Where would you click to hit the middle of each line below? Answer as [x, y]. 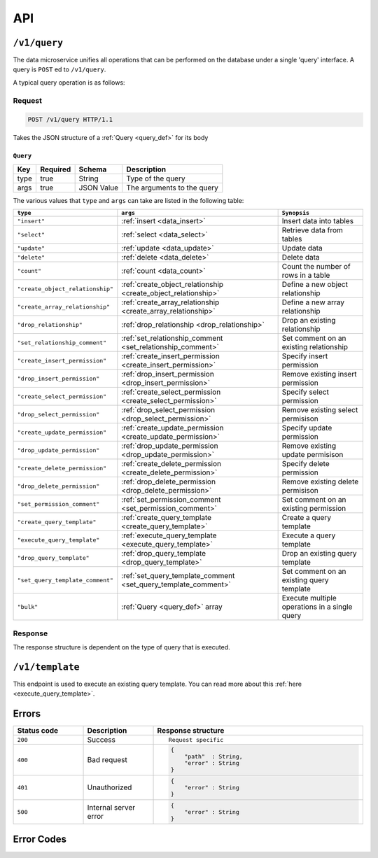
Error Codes [40, 839]
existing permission [314, 509]
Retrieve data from [312, 230]
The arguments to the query [172, 188]
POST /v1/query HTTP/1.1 [70, 120]
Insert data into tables [317, 221]
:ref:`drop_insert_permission [168, 374]
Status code [38, 731]
